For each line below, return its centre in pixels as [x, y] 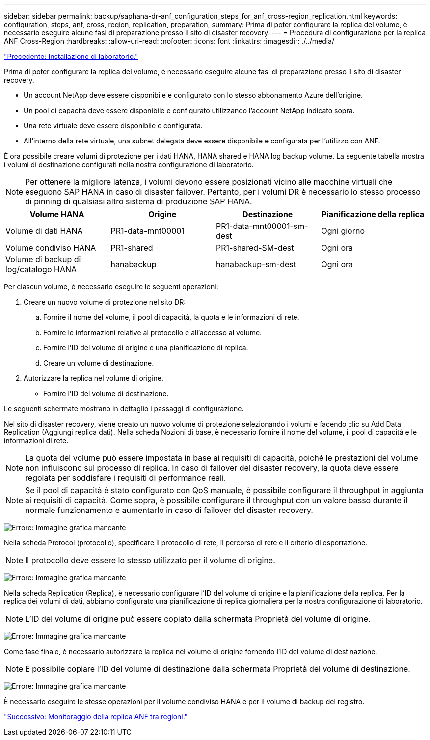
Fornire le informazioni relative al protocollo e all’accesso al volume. [153, 332]
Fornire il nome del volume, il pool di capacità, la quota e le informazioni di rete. [171, 317]
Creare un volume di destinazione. [99, 363]
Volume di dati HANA [44, 231]
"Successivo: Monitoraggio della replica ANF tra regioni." [96, 717]
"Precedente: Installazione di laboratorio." [71, 56]
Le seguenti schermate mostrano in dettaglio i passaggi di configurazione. [124, 409]
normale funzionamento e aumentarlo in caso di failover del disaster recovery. [169, 510]
